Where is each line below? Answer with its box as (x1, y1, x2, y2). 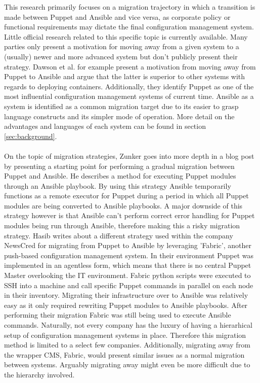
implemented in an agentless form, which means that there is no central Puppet (4, 260, 251, 270)
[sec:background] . (4, 130, 57, 141)
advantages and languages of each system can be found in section (4, 121, 206, 131)
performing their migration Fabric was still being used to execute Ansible (4, 309, 231, 320)
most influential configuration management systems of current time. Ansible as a (4, 91, 254, 101)
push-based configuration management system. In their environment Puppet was (4, 250, 254, 260)
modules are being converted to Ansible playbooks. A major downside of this (4, 200, 243, 211)
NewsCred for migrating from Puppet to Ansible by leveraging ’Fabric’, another (4, 240, 251, 251)
